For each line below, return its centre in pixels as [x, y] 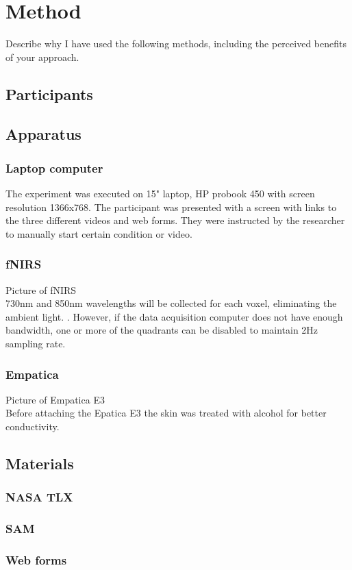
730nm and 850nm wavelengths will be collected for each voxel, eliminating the [171, 303]
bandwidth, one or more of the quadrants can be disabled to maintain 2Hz [162, 330]
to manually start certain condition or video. [99, 233]
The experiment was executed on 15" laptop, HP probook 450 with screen [160, 194]
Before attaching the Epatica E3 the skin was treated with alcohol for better [166, 413]
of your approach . [42, 57]
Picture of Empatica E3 [55, 399]
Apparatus [43, 134]
